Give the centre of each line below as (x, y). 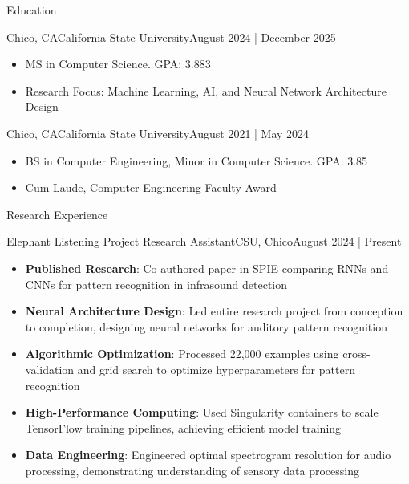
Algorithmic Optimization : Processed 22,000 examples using (182, 354)
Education (32, 10)
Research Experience (57, 214)
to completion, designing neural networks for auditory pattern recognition (206, 326)
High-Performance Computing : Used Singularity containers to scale (202, 412)
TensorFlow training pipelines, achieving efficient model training (183, 427)
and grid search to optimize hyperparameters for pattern (216, 369)
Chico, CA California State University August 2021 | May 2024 (158, 133)
